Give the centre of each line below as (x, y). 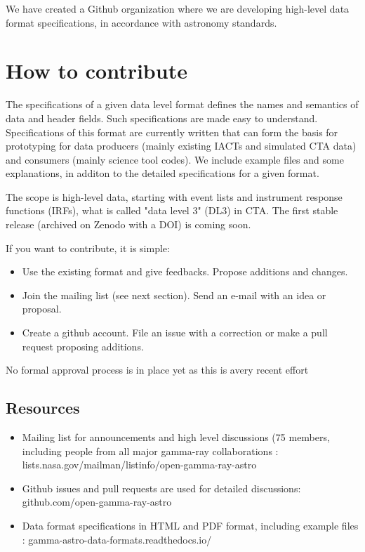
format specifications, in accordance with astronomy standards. (141, 22)
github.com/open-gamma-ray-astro (97, 502)
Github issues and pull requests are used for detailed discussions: (161, 488)
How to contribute (97, 71)
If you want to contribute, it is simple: (88, 248)
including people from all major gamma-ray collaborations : (150, 451)
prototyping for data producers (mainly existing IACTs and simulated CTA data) (181, 146)
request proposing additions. (83, 346)
